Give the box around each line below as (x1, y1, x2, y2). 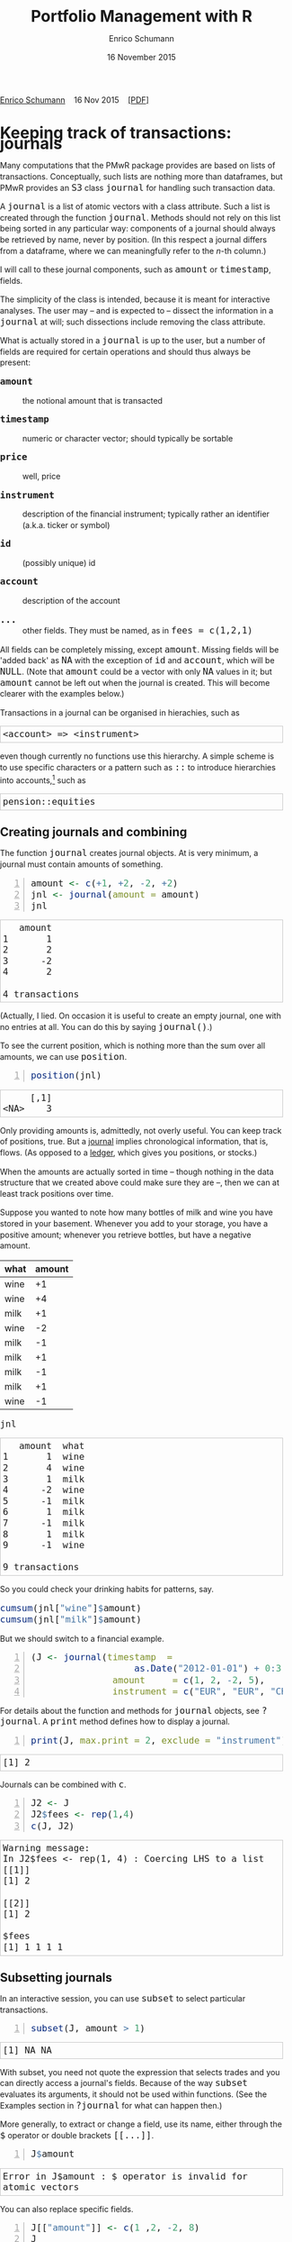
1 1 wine (3, 1451, 85, 1463)
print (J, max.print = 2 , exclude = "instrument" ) (31, 1734, 288, 1746)
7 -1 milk (3, 1517, 85, 1529)
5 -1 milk (3, 1495, 85, 1507)
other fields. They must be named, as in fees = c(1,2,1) (22, 624, 253, 637)
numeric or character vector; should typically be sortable (22, 433, 234, 443)
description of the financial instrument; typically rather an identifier (22, 508, 270, 520)
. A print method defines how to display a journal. (37, 1716, 231, 1727)
